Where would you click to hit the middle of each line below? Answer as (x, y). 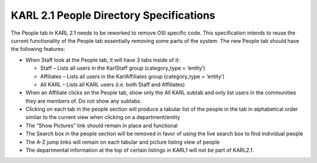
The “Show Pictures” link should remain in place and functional (102, 125)
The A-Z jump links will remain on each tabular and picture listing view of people (123, 142)
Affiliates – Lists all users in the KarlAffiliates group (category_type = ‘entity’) (132, 76)
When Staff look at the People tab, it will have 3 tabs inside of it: (103, 60)
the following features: (38, 49)
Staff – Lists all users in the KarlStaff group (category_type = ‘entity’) (123, 68)
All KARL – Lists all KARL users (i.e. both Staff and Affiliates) (112, 84)
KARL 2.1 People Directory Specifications (113, 15)
